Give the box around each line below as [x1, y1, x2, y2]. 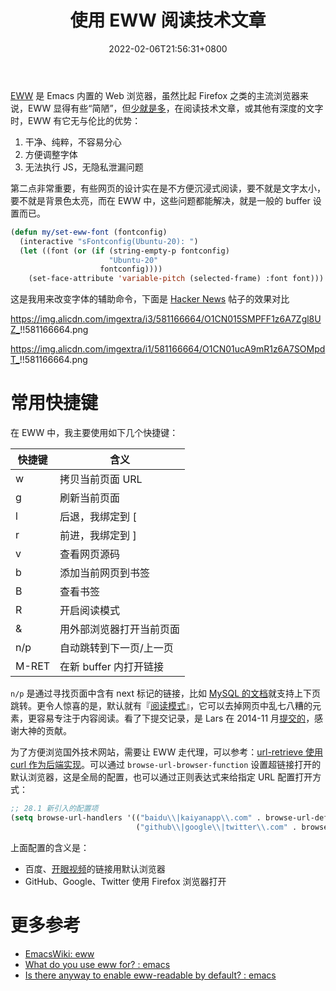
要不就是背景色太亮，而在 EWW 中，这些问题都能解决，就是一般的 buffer [10, 194, 311, 206]
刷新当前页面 [59, 491, 121, 505]
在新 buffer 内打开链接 [59, 660, 165, 674]
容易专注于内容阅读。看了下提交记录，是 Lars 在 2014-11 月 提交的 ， [36, 712, 315, 725]
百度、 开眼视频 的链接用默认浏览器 [24, 862, 166, 875]
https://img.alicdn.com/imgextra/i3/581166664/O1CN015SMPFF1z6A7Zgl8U [10, 313, 322, 325]
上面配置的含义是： [10, 841, 90, 853]
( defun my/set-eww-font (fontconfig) [10, 227, 168, 237]
